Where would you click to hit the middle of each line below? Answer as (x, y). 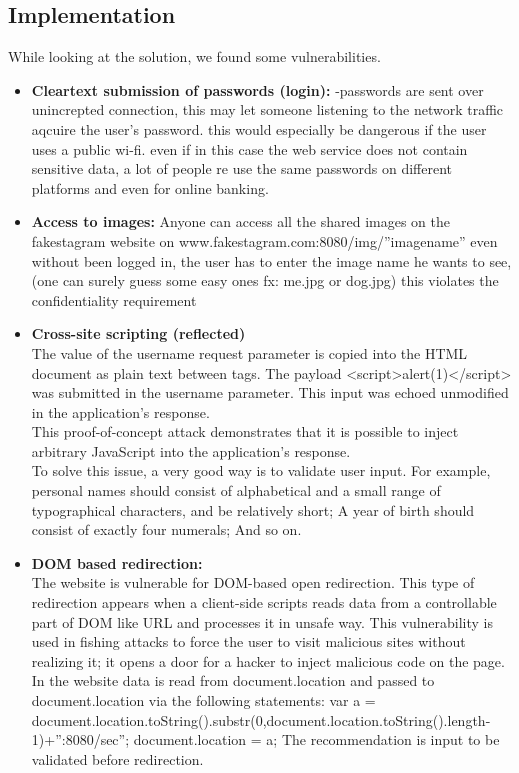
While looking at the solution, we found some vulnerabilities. (194, 56)
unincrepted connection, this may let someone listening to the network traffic (267, 109)
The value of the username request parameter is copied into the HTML (249, 352)
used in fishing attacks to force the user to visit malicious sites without (248, 641)
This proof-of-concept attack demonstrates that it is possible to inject (245, 431)
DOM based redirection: (117, 562)
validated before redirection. (117, 758)
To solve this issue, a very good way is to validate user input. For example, (261, 470)
